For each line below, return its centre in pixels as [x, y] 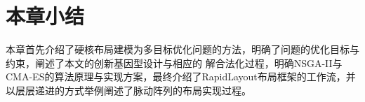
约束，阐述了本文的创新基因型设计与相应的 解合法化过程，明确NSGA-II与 [174, 63]
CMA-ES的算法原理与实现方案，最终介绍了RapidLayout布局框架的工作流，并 [181, 76]
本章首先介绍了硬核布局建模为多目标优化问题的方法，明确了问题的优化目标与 [182, 49]
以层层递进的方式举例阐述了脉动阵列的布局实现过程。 [128, 90]
